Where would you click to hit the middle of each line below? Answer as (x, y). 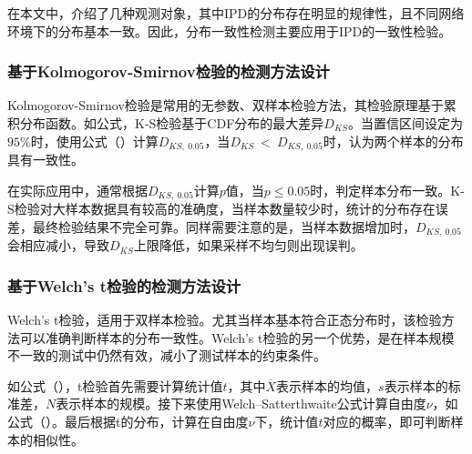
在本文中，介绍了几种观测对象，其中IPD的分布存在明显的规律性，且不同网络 (236, 13)
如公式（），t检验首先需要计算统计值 (115, 385)
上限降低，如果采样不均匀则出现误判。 (248, 245)
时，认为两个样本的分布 (393, 141)
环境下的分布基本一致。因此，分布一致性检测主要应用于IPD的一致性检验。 (230, 30)
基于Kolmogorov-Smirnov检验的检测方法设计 (169, 71)
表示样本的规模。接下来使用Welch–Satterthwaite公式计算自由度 (241, 404)
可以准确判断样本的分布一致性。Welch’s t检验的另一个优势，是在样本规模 (237, 337)
